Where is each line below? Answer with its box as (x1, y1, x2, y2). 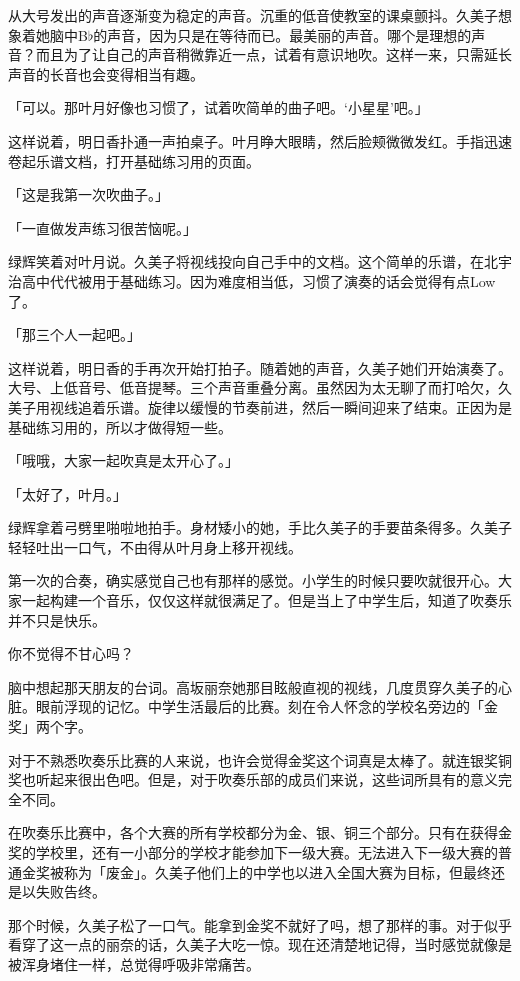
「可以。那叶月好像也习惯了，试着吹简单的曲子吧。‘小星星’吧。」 (8, 97, 429, 118)
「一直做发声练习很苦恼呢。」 (8, 217, 197, 238)
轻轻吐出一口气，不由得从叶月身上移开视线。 (8, 536, 302, 557)
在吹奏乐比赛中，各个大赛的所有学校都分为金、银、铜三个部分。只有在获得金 (8, 822, 512, 843)
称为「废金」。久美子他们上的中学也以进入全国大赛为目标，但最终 (63, 861, 491, 882)
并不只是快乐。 (8, 609, 106, 630)
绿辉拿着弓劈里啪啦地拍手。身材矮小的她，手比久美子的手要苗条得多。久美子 (8, 517, 512, 538)
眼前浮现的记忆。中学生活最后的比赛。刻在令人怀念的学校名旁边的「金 (35, 696, 498, 717)
